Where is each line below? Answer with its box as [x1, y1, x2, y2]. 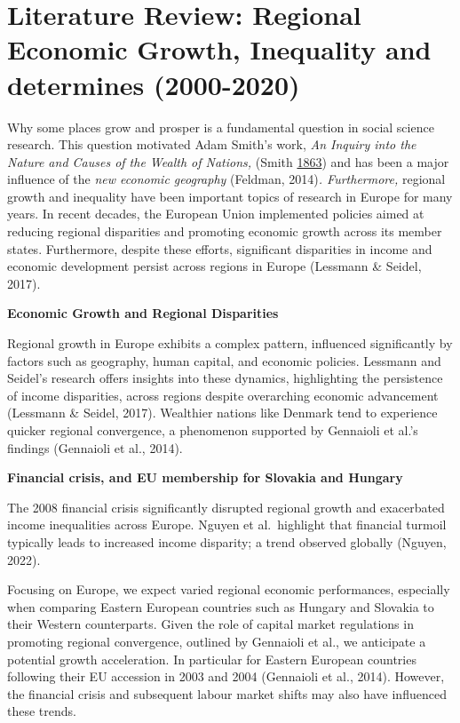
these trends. [7, 702, 76, 720]
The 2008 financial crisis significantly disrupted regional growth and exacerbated [7, 497, 445, 516]
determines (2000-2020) [7, 66, 300, 102]
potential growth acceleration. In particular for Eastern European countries [7, 649, 416, 668]
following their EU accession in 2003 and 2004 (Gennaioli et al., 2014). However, [7, 667, 445, 686]
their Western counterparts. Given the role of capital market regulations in [7, 615, 414, 633]
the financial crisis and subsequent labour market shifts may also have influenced [7, 684, 447, 703]
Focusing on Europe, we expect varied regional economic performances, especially [7, 580, 450, 599]
